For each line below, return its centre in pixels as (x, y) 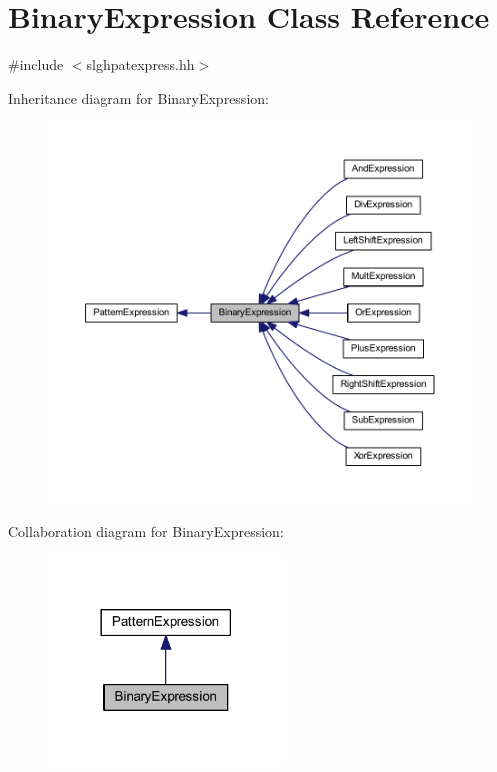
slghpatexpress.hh (140, 64)
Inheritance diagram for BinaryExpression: (138, 97)
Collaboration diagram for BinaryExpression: (146, 531)
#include (36, 64)
